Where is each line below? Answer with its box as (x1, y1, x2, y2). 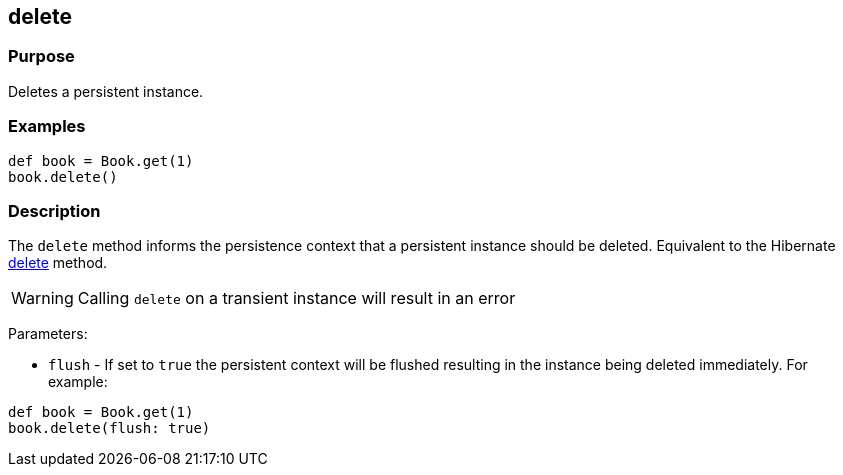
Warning (11, 288, 74, 309)
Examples (8, 116, 86, 137)
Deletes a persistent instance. (8, 82, 204, 100)
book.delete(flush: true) (8, 420, 211, 437)
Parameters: (8, 325, 88, 343)
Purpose (8, 46, 75, 67)
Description (8, 200, 101, 221)
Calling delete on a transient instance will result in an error (77, 288, 516, 309)
